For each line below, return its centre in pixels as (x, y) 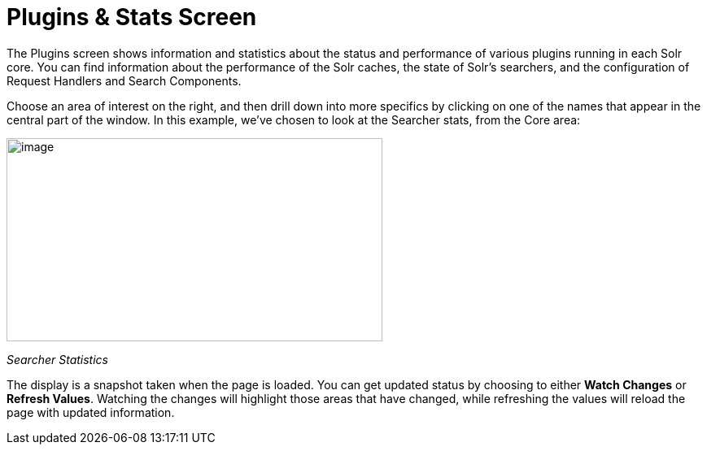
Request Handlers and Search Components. (124, 80)
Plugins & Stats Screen (132, 17)
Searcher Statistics (57, 359)
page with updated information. (91, 412)
